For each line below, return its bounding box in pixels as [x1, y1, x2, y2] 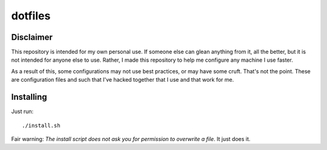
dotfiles [11, 9, 51, 22]
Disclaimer [11, 32, 53, 42]
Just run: [11, 108, 34, 115]
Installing [11, 92, 48, 102]
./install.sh [22, 122, 61, 129]
